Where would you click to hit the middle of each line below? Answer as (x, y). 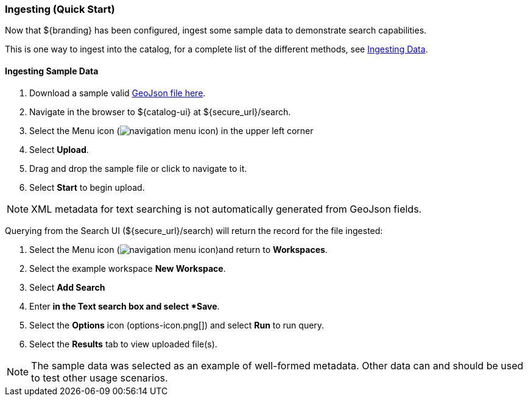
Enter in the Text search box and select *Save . (125, 306)
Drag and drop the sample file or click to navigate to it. (138, 168)
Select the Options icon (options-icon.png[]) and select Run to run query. (177, 325)
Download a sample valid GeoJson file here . (118, 93)
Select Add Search (67, 287)
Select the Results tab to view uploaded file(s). (123, 344)
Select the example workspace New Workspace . (128, 268)
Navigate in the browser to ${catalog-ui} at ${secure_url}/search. (160, 112)
